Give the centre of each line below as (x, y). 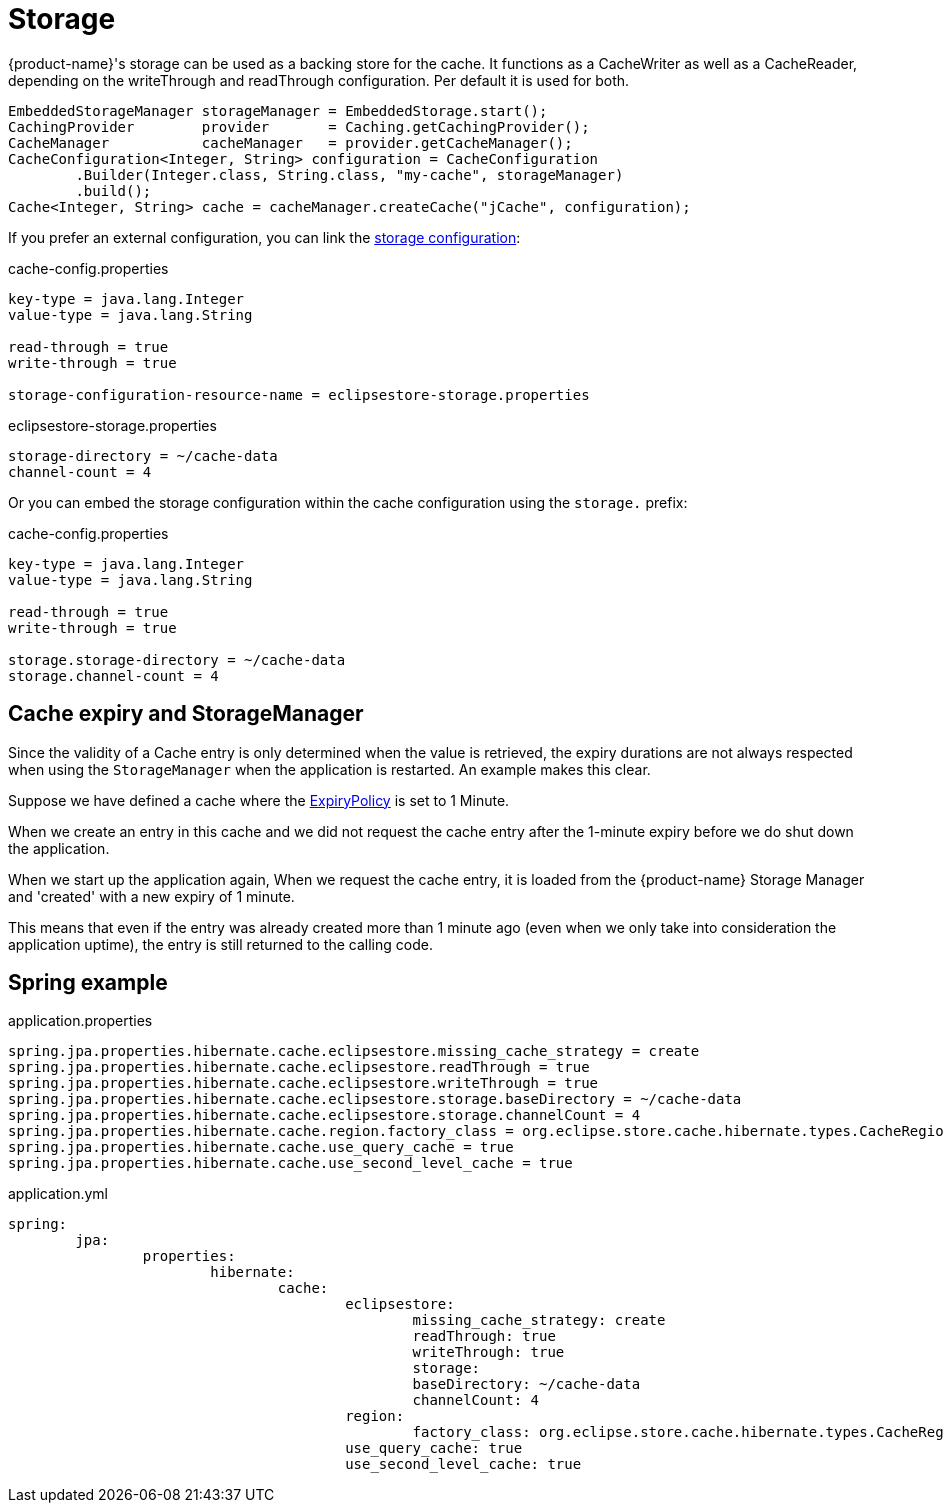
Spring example (88, 983)
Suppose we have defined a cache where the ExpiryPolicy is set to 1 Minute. (259, 800)
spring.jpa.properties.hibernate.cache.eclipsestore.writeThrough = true (303, 1083)
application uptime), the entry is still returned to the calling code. (220, 944)
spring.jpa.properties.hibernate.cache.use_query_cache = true (261, 1147)
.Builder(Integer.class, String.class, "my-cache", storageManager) (349, 174)
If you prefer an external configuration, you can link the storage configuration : (264, 237)
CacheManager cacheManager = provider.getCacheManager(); (290, 142)
